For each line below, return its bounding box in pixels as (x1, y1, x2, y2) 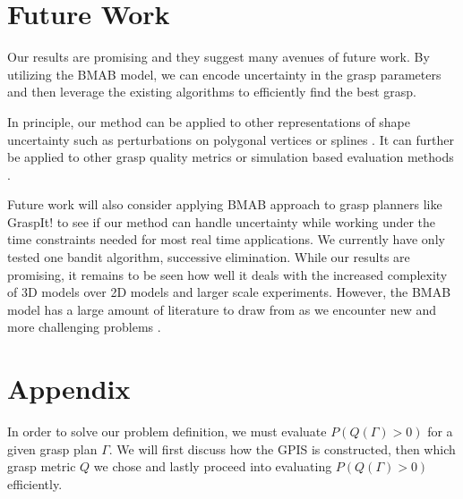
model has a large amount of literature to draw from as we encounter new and (7, 300, 437, 318)
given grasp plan (7, 439, 98, 458)
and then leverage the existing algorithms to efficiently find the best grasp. (7, 82, 416, 101)
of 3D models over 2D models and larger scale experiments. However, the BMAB (7, 283, 451, 301)
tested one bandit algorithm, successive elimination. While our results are (7, 248, 410, 266)
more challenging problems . (7, 317, 161, 336)
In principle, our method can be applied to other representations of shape (7, 112, 411, 131)
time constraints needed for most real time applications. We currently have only (7, 230, 445, 249)
